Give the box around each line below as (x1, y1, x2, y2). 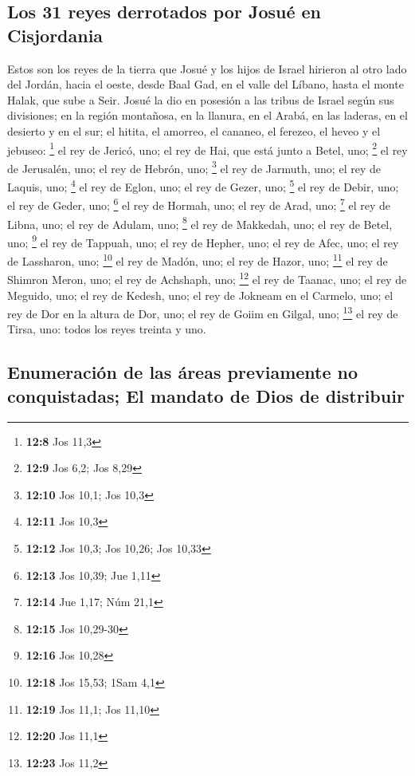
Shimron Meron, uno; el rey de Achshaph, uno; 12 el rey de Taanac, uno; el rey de (7, 269, 407, 287)
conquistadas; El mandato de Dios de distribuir (7, 383, 405, 408)
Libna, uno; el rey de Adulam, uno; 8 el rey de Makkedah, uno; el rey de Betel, (7, 213, 393, 232)
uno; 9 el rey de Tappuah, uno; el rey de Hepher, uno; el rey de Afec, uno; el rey (7, 231, 399, 250)
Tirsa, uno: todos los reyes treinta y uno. (7, 321, 206, 337)
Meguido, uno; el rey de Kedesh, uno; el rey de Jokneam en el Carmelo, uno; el (7, 286, 393, 303)
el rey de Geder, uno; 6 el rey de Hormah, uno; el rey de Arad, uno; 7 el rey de (7, 195, 391, 213)
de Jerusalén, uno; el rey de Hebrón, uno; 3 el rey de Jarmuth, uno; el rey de (7, 157, 381, 176)
